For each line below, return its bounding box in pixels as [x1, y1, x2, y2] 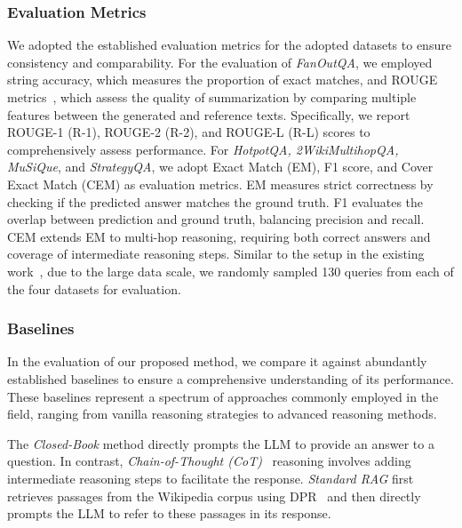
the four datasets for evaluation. [7, 279, 181, 298]
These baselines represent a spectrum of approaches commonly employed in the [7, 387, 439, 405]
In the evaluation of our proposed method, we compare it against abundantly [7, 352, 427, 371]
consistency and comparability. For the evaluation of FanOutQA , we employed [7, 52, 433, 71]
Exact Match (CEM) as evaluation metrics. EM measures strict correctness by [7, 174, 434, 193]
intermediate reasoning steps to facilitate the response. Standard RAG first [7, 468, 414, 487]
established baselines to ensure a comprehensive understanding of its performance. [7, 369, 454, 388]
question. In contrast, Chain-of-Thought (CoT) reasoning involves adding [7, 452, 411, 470]
